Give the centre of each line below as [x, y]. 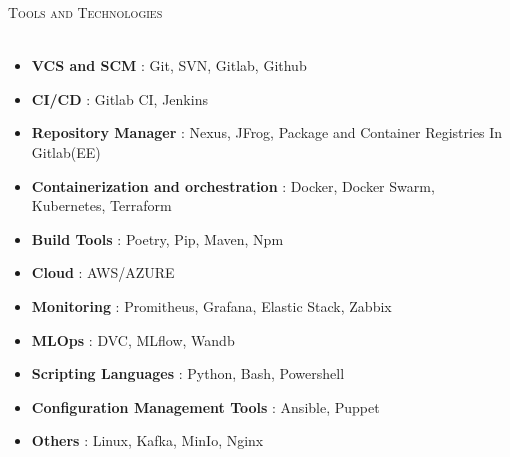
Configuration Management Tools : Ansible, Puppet [205, 406]
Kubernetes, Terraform [101, 205]
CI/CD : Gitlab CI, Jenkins [119, 98]
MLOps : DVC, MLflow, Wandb [133, 339]
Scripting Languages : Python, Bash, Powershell [188, 373]
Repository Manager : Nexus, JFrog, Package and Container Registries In [267, 132]
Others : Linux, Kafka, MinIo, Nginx [147, 440]
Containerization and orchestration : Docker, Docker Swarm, [233, 185]
